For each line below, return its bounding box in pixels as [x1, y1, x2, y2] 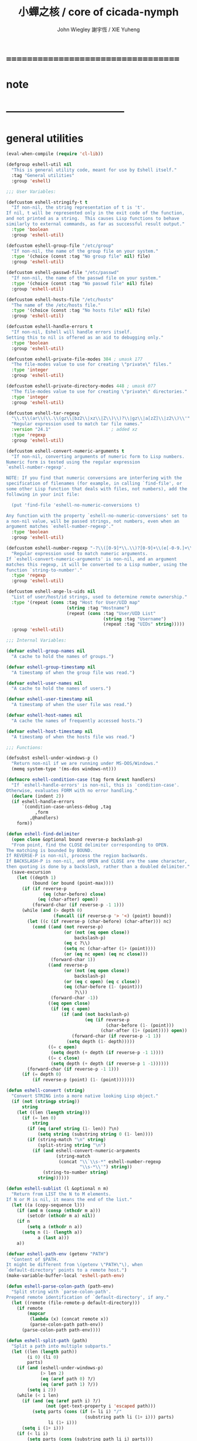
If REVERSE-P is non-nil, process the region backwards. [6, 853, 148, 859]
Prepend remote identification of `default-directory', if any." [6, 1294, 169, 1300]
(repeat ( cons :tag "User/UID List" [66, 610, 157, 616]
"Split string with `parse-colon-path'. [11, 1289, 111, 1295]
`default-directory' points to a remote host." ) [6, 1268, 127, 1273]
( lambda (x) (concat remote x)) [29, 1316, 109, 1322]
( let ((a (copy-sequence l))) [11, 1202, 85, 1208]
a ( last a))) [37, 1235, 69, 1241]
